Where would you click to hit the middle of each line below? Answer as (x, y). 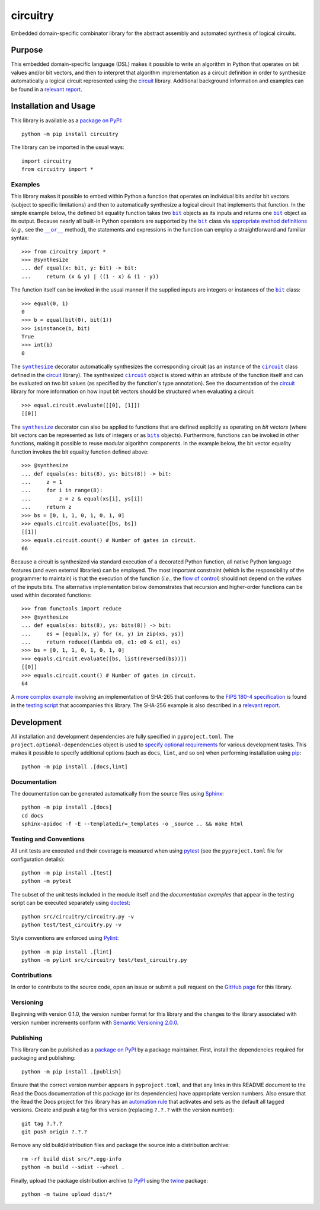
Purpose (27, 50)
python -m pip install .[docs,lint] (75, 766)
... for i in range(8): (62, 490)
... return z (47, 507)
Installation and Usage (53, 106)
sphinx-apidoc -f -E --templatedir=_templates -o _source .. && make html (132, 824)
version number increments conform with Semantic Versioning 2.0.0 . (95, 1022)
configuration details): (38, 859)
